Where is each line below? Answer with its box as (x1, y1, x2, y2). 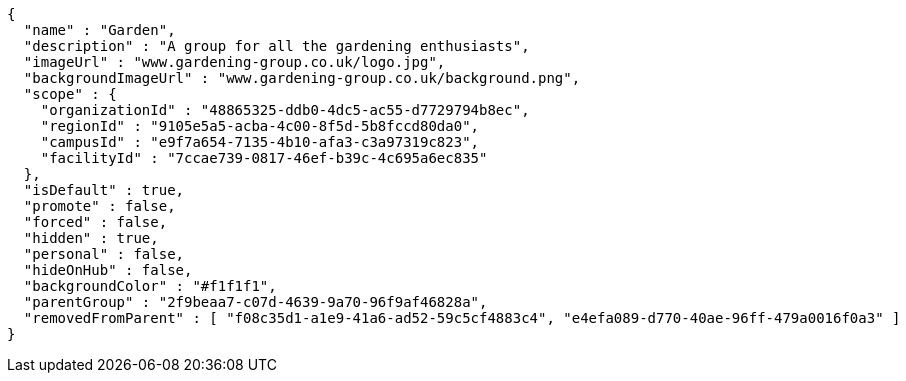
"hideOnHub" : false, (23, 262, 193, 278)
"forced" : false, (23, 214, 168, 230)
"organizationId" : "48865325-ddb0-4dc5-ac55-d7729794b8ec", (40, 102, 530, 118)
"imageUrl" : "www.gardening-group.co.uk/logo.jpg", (23, 54, 446, 70)
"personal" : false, (23, 246, 185, 262)
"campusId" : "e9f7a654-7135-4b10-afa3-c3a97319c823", (40, 134, 480, 150)
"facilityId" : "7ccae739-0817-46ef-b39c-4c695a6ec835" (40, 150, 488, 166)
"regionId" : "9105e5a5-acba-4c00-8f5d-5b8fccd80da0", (40, 118, 480, 134)
